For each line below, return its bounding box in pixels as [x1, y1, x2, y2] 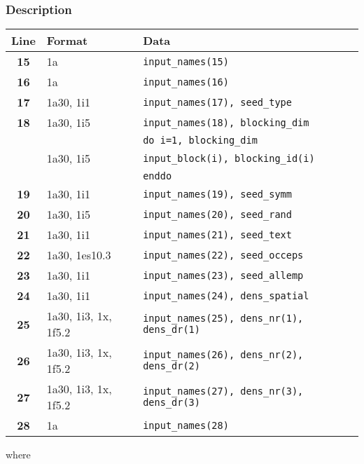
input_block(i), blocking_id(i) [143, 152, 315, 164]
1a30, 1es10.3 [46, 247, 111, 264]
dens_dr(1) [143, 324, 200, 336]
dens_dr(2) [143, 360, 200, 372]
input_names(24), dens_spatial [143, 289, 309, 301]
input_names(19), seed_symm [143, 188, 292, 200]
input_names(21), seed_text [143, 228, 292, 240]
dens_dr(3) [143, 397, 200, 409]
